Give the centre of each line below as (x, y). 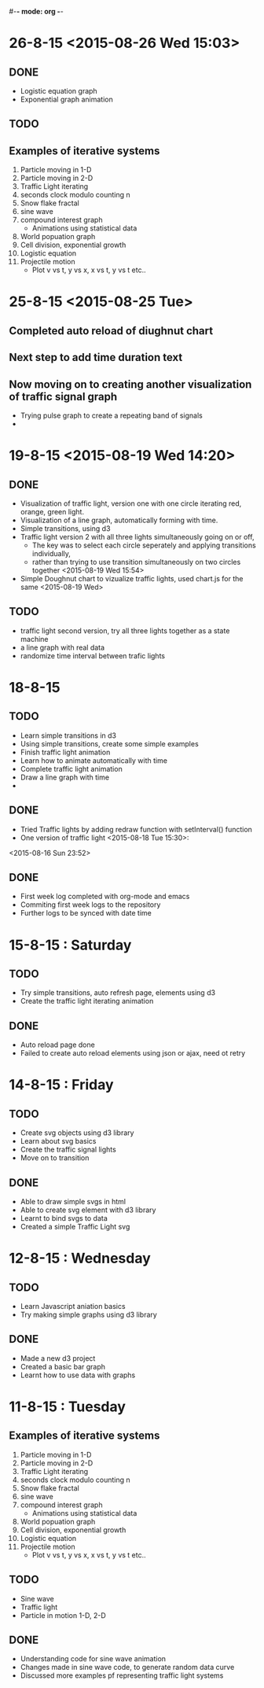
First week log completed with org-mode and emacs (105, 897)
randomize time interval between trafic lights (93, 655)
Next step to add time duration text (96, 358)
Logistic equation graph (59, 91)
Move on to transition (55, 1158)
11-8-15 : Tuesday (68, 1407)
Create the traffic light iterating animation (87, 1001)
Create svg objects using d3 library (77, 1133)
